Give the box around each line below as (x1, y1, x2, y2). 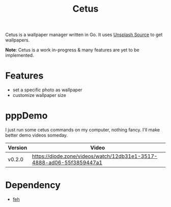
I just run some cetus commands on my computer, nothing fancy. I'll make (5, 127, 160, 133)
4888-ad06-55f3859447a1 (32, 159, 103, 166)
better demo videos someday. (5, 132, 68, 139)
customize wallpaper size (12, 92, 66, 98)
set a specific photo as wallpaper (12, 87, 82, 93)
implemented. (5, 52, 34, 58)
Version (8, 144, 27, 151)
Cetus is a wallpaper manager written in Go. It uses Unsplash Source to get (5, 31, 163, 38)
